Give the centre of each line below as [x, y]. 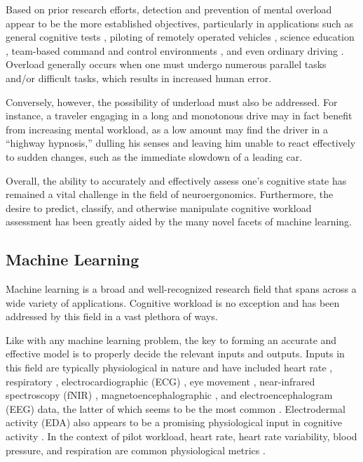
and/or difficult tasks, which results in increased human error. [139, 78]
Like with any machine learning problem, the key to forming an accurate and [171, 339]
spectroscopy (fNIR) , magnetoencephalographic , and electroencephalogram [169, 395]
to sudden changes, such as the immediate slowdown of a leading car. [154, 156]
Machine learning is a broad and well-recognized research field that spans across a [181, 289]
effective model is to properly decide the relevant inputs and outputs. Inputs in [175, 354]
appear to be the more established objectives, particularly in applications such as [180, 23]
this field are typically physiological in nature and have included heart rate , [169, 368]
